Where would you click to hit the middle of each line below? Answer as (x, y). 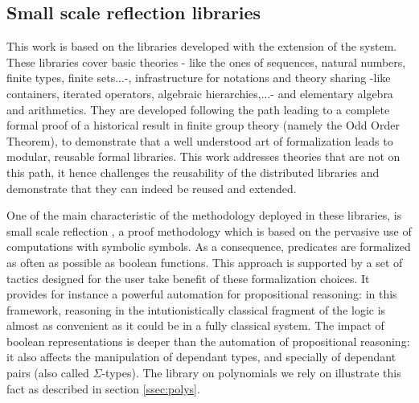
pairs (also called (48, 373)
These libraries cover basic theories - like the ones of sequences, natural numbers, (206, 62)
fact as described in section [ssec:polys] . (103, 388)
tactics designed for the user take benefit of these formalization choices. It (188, 278)
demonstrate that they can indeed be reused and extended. (152, 188)
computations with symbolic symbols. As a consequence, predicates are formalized (209, 247)
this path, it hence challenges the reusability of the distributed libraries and (193, 172)
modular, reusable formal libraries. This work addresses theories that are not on (203, 156)
